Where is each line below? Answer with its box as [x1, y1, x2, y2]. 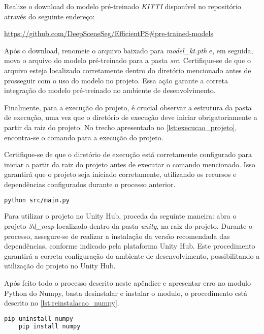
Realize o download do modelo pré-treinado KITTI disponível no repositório [4, 1, 241, 11]
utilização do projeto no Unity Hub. [4, 260, 116, 271]
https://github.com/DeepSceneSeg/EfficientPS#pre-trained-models [4, 28, 213, 39]
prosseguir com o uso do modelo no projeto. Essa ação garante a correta [4, 75, 228, 85]
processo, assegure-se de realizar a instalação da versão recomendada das [4, 230, 230, 241]
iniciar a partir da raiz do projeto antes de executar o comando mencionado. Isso [4, 159, 255, 169]
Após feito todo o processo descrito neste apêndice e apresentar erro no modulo [4, 277, 251, 288]
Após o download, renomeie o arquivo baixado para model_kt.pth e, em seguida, [4, 45, 253, 55]
